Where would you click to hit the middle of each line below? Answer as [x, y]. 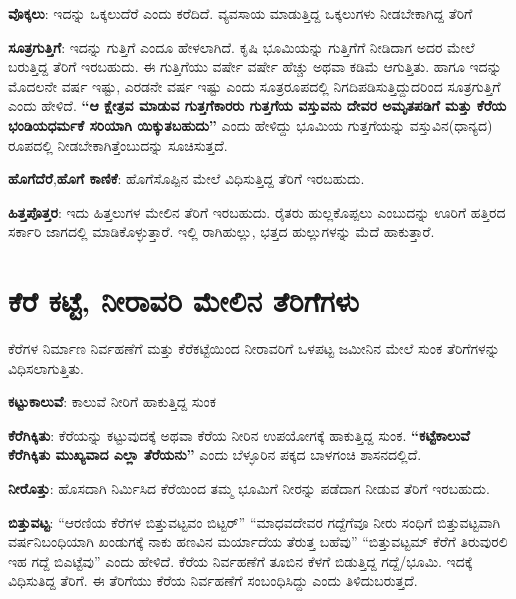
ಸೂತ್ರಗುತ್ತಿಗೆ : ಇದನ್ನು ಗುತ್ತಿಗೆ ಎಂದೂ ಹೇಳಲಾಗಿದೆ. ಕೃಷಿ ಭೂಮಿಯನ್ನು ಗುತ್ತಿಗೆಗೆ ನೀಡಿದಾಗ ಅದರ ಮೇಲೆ [241, 46]
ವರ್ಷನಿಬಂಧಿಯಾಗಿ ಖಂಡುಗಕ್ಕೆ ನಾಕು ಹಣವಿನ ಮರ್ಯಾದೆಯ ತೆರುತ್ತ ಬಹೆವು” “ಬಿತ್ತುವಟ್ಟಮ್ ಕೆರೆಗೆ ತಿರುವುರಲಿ [258, 541]
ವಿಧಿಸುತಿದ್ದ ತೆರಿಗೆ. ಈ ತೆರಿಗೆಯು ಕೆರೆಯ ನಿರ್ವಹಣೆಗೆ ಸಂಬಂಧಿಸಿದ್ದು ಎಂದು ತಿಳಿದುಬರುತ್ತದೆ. [213, 580]
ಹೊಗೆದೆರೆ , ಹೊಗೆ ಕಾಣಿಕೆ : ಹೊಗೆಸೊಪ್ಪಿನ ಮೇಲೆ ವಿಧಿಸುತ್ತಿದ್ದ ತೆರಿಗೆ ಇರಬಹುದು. [186, 178]
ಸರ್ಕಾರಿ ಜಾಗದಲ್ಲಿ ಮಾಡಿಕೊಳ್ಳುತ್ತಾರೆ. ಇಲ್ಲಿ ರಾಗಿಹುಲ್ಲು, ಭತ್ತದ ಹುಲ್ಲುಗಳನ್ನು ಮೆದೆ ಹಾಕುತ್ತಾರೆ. [221, 231]
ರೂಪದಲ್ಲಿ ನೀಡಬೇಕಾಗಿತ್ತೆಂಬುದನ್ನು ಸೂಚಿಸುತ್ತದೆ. [118, 144]
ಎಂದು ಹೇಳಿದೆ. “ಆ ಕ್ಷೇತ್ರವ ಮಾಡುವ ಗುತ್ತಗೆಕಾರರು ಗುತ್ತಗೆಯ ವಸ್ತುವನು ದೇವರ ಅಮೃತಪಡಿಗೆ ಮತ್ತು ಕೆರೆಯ [257, 105]
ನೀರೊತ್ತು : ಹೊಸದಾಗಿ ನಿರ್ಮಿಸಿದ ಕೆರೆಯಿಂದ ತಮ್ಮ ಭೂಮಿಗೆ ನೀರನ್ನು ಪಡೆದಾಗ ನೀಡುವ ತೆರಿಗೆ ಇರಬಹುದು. [249, 488]
